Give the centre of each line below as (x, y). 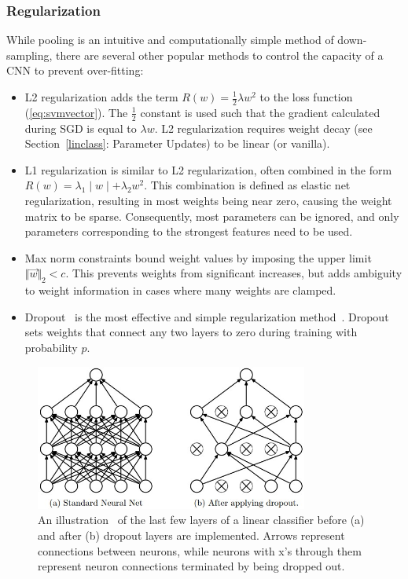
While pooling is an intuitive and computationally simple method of (170, 40)
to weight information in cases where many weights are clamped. (180, 290)
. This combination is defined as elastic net (247, 185)
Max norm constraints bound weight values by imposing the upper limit (198, 257)
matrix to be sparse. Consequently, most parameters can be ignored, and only (212, 216)
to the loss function (306, 97)
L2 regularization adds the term (101, 97)
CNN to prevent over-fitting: (75, 70)
